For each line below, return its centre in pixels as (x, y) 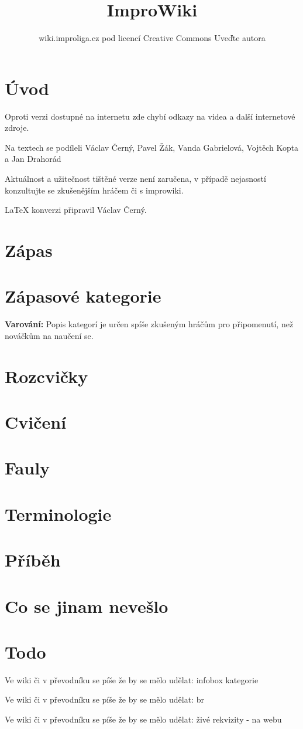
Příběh (33, 560)
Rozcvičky (47, 376)
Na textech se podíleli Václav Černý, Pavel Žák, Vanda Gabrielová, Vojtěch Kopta (152, 147)
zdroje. (17, 128)
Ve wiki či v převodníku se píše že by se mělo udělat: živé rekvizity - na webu (143, 719)
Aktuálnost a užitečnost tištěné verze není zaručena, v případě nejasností (135, 179)
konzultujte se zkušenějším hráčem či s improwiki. (94, 190)
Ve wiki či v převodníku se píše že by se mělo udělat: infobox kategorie (132, 679)
